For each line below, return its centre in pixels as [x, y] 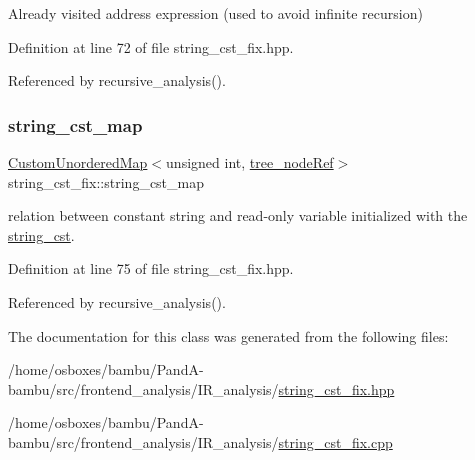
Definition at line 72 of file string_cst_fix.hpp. [151, 46]
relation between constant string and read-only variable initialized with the [238, 215]
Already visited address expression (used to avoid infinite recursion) [215, 13]
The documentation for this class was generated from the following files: [228, 335]
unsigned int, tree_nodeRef [250, 162]
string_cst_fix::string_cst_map [106, 181]
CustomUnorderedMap [78, 162]
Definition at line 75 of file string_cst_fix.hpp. [151, 268]
